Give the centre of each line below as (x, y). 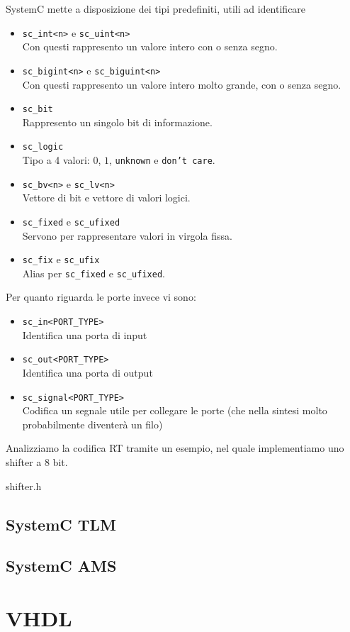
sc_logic (43, 147)
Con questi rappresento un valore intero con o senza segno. (150, 46)
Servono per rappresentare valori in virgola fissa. (127, 235)
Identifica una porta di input (85, 334)
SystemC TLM (61, 524)
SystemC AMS (61, 566)
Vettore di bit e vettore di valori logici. (106, 198)
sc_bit (38, 110)
